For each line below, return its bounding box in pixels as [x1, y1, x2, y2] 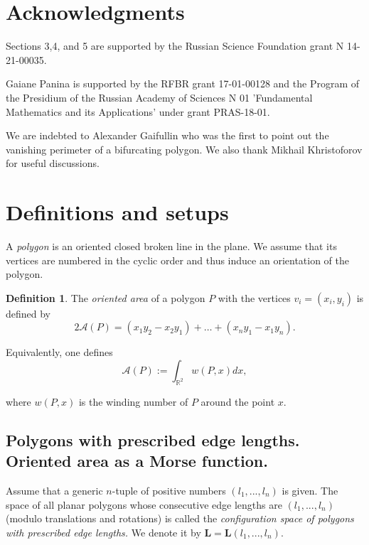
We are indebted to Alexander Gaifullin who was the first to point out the [6, 128, 329, 143]
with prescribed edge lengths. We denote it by [6, 524, 201, 539]
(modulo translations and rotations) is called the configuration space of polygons [6, 511, 354, 526]
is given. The [282, 482, 338, 497]
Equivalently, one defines [6, 345, 113, 360]
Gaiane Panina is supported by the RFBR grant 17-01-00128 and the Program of [6, 76, 360, 91]
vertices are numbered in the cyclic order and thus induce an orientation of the [6, 252, 349, 267]
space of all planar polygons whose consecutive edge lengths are [6, 497, 282, 512]
